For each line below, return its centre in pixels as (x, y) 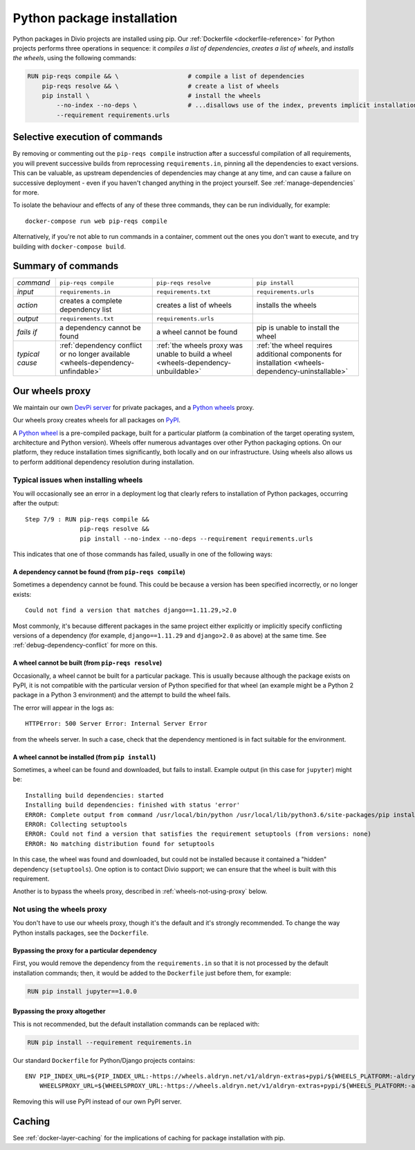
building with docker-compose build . (69, 246)
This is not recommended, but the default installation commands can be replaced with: (136, 1024)
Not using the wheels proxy (60, 909)
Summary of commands (66, 266)
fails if (27, 332)
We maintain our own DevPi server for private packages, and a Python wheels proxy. (133, 407)
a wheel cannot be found (197, 332)
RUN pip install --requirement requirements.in (109, 1042)
